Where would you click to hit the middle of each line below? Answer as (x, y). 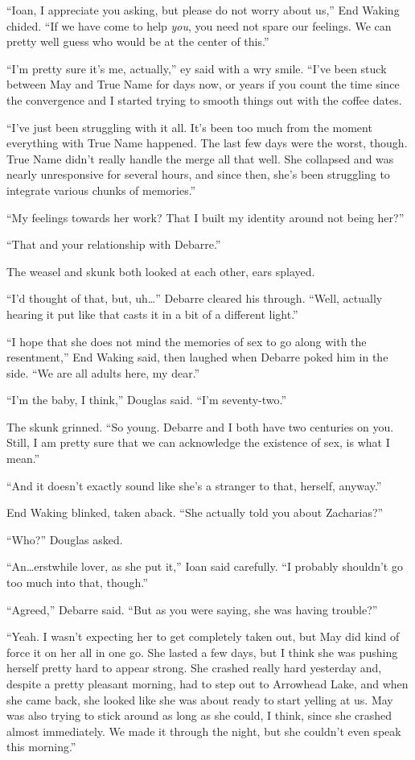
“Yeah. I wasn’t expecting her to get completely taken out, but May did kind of (203, 636)
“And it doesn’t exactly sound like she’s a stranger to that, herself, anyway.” (194, 485)
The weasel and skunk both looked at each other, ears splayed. (161, 271)
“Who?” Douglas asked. (65, 539)
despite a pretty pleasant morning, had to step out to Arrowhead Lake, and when (207, 684)
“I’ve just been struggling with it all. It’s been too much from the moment (189, 127)
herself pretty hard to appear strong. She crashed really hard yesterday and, (194, 668)
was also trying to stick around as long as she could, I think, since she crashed (199, 715)
